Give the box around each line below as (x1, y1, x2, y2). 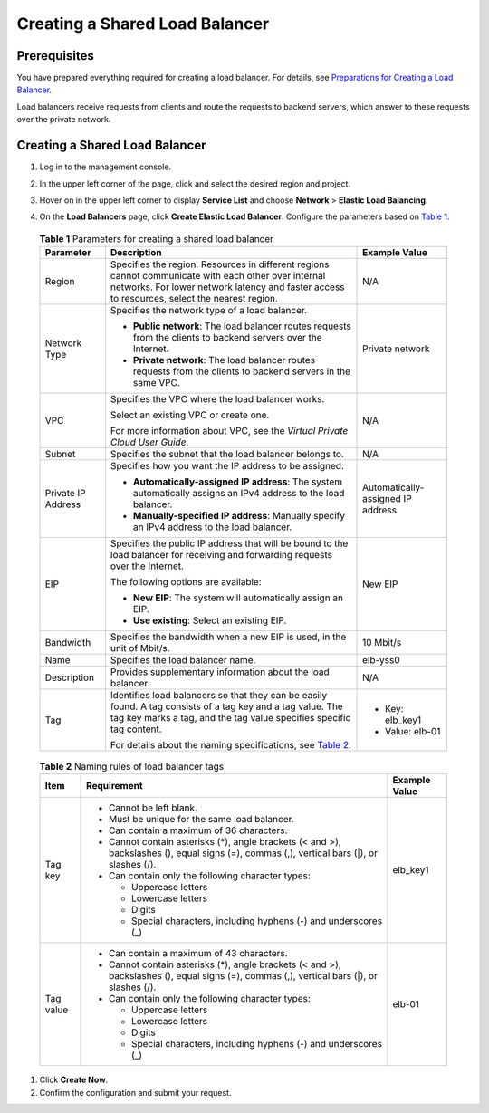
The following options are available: (110, 576, 262, 589)
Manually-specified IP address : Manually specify (132, 510, 346, 523)
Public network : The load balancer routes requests (132, 320, 352, 332)
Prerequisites (16, 48, 94, 63)
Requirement (86, 780, 144, 792)
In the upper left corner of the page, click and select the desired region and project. (39, 178, 351, 189)
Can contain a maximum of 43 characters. (109, 947, 289, 960)
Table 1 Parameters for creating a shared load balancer (39, 232, 274, 245)
